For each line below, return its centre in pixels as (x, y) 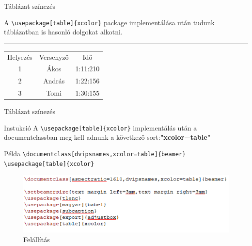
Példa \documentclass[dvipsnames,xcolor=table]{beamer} (95, 154)
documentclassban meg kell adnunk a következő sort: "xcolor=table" (107, 137)
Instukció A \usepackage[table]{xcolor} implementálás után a (101, 127)
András (54, 81)
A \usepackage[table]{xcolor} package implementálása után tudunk (109, 22)
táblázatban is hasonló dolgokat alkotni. (63, 32)
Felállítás (37, 239)
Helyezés (20, 57)
